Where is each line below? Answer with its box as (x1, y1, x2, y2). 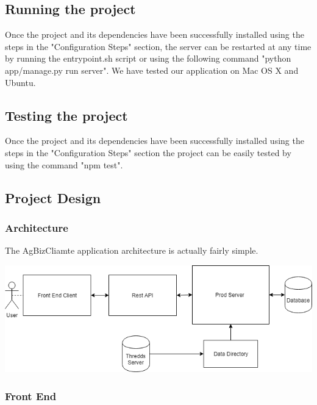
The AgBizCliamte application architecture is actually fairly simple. (5, 244, 258, 257)
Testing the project (5, 106, 128, 124)
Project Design (5, 188, 101, 207)
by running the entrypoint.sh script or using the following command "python (5, 52, 291, 65)
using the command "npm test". (5, 158, 123, 171)
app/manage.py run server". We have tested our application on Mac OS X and (5, 63, 299, 76)
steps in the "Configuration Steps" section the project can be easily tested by (5, 146, 291, 159)
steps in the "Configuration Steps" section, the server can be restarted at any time (5, 40, 312, 52)
